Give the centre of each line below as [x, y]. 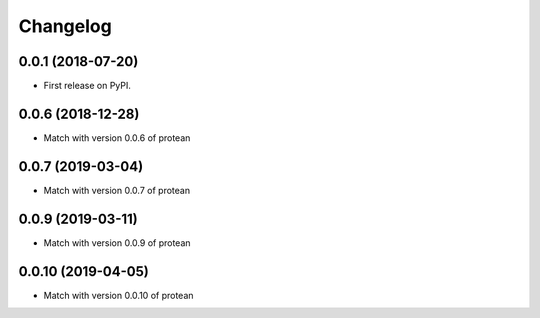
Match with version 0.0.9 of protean [117, 242]
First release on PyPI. [87, 86]
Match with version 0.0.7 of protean [116, 190]
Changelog [65, 26]
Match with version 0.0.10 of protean [118, 295]
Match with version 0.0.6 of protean [117, 137]
